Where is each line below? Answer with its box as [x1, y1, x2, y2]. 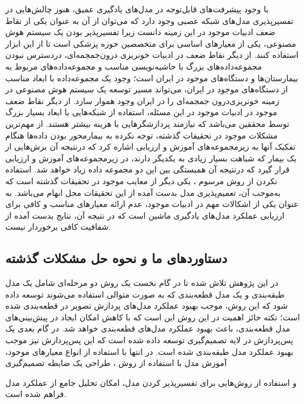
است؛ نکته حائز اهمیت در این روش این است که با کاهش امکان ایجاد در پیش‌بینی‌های [5, 310, 300, 323]
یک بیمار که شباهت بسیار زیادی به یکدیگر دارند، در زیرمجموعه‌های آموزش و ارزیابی [5, 151, 297, 164]
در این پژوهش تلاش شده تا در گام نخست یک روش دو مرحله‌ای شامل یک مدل [5, 277, 279, 289]
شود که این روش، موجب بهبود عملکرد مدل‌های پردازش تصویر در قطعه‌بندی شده [5, 299, 288, 312]
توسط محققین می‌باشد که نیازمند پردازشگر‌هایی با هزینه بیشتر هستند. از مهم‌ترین [5, 117, 289, 129]
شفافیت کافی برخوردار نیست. [5, 220, 111, 233]
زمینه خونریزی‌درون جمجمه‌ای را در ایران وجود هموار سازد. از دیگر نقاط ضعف [5, 94, 279, 106]
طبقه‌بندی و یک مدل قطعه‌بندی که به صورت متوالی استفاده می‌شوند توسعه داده [5, 288, 285, 300]
